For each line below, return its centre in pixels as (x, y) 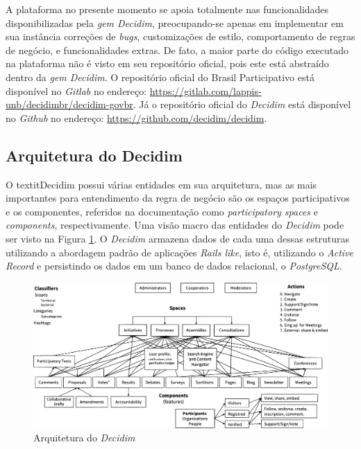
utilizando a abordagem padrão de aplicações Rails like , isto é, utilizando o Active (180, 252)
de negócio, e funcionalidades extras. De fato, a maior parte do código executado (177, 50)
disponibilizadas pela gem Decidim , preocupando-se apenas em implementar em (175, 23)
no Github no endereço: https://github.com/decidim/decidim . (136, 117)
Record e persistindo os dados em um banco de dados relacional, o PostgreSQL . (174, 266)
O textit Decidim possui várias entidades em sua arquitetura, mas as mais (161, 184)
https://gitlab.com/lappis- (205, 90)
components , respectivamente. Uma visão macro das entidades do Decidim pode (175, 225)
